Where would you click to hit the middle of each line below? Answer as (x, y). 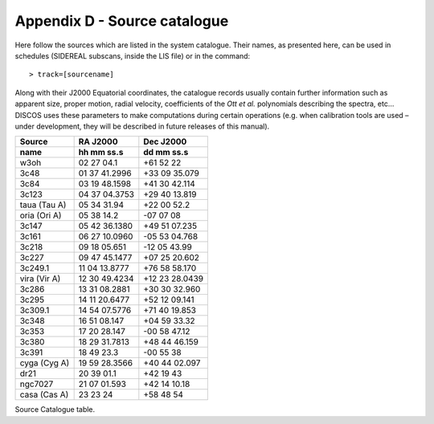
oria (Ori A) (41, 215)
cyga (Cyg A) (45, 363)
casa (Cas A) (44, 395)
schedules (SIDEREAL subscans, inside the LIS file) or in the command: (133, 55)
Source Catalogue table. (55, 410)
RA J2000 (98, 142)
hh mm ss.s (101, 153)
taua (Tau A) (43, 205)
